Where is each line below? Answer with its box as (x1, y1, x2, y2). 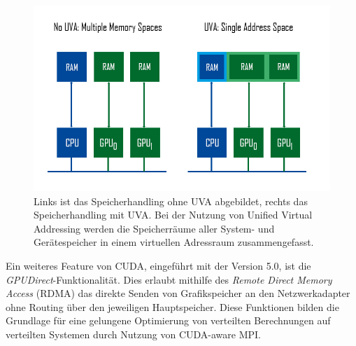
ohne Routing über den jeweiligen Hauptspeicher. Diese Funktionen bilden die (6, 299, 339, 314)
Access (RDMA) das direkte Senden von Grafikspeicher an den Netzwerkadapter (6, 286, 350, 300)
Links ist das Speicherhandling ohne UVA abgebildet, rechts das (34, 193, 308, 208)
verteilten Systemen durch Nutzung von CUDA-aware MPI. (6, 326, 261, 341)
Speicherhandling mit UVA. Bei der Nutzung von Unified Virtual (34, 207, 313, 222)
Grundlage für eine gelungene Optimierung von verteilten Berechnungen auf (6, 313, 331, 328)
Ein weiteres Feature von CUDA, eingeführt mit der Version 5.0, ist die (6, 258, 311, 272)
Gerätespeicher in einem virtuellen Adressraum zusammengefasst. (34, 235, 314, 249)
